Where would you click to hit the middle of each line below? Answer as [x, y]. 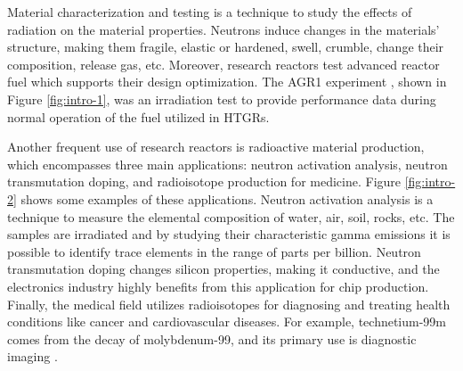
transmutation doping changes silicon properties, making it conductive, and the [223, 269]
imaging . [32, 356]
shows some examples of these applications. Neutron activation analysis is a [227, 198]
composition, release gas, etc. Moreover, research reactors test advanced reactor [223, 64]
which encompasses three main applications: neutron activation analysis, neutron [227, 164]
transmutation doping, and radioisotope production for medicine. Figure [204, 181]
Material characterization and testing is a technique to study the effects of [210, 12]
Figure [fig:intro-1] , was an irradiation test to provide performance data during [222, 99]
